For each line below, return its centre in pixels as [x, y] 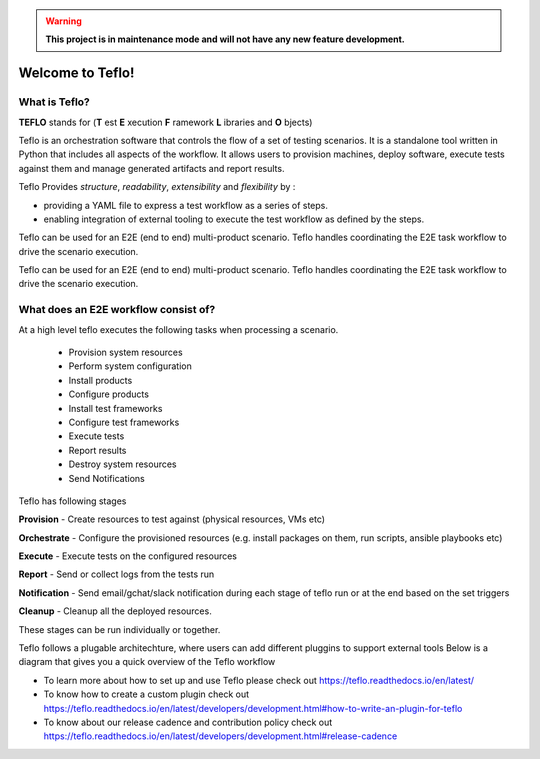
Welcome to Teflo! [76, 73]
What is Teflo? [54, 102]
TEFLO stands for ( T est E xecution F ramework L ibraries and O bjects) [165, 122]
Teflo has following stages [72, 501]
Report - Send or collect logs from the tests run [116, 574]
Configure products [109, 394]
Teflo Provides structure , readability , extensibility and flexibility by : [157, 187]
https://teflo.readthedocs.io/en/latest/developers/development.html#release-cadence [220, 736]
